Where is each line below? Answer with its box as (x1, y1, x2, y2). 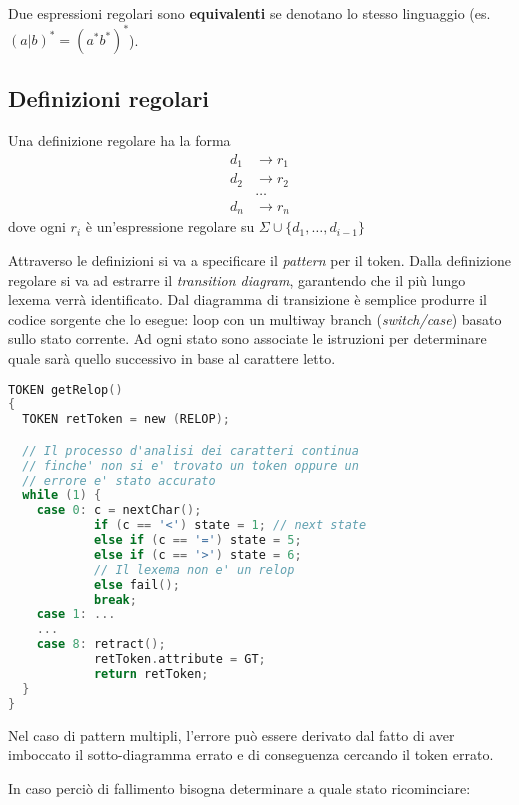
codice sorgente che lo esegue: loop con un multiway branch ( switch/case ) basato (8, 308, 502, 329)
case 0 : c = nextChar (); (36, 503, 202, 518)
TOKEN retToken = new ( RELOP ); (22, 412, 230, 427)
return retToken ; (93, 666, 209, 681)
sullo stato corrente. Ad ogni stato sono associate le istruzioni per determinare (8, 328, 487, 349)
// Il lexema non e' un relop (93, 562, 295, 577)
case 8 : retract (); (36, 637, 166, 652)
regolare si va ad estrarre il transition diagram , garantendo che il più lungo (8, 269, 466, 290)
